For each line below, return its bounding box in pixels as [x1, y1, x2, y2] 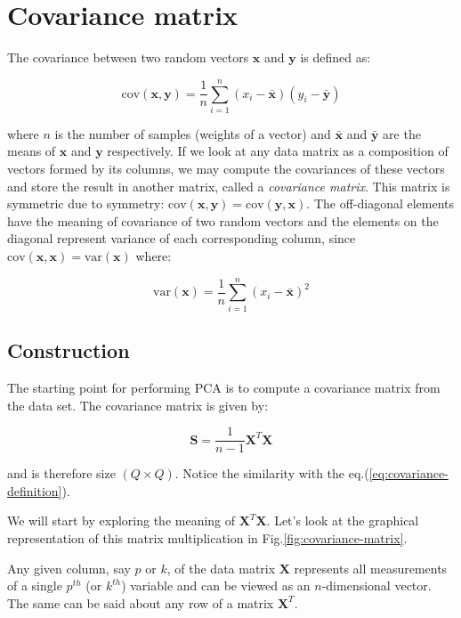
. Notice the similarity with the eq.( [174, 464, 369, 483]
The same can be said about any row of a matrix [7, 593, 274, 612]
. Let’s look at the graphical [266, 511, 419, 530]
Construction [7, 337, 130, 364]
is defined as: [300, 48, 371, 67]
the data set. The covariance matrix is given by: [7, 395, 269, 414]
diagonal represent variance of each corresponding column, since [7, 229, 356, 248]
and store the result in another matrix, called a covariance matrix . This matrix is [7, 176, 450, 195]
